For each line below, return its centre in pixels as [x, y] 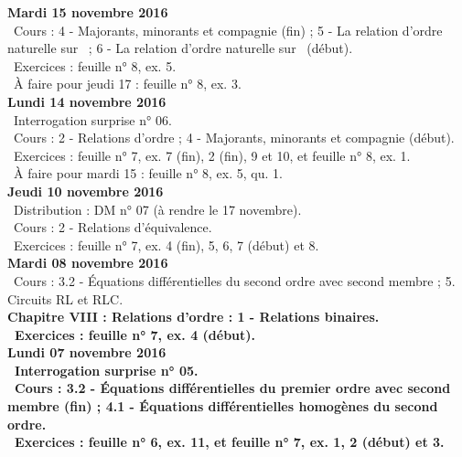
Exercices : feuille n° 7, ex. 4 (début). [135, 334]
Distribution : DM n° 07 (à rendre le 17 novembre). [157, 209]
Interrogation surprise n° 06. [92, 119]
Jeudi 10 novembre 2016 [86, 191]
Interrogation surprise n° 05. [107, 370]
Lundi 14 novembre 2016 [87, 101]
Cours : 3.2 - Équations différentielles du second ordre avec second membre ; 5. [234, 280]
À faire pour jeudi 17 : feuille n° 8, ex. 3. [127, 84]
